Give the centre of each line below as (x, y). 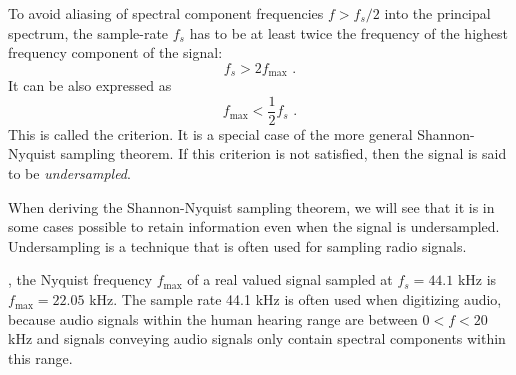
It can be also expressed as (90, 85)
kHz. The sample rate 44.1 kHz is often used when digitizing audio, (295, 299)
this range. (40, 357)
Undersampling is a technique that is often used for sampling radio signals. (237, 245)
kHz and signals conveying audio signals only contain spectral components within (257, 338)
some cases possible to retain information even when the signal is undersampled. (254, 226)
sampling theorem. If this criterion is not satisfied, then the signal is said (283, 153)
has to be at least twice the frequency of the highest (348, 32)
